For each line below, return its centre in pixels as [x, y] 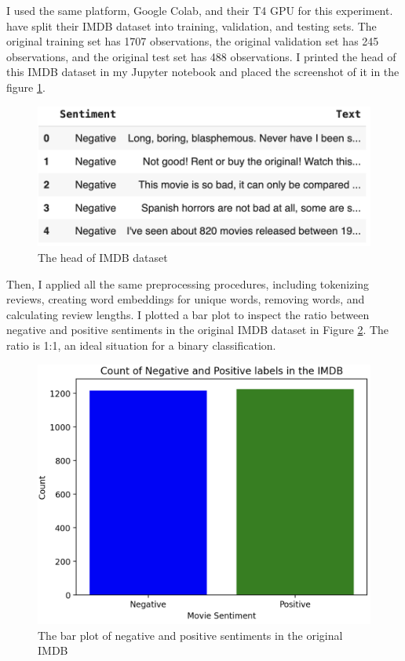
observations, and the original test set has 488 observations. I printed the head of [201, 56]
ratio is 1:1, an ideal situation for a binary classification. [141, 345]
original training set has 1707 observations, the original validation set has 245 [193, 41]
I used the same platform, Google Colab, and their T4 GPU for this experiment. [200, 10]
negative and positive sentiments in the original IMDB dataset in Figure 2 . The [198, 330]
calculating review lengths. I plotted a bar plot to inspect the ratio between [188, 314]
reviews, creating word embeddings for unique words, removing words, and [186, 299]
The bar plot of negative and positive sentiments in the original [190, 635]
